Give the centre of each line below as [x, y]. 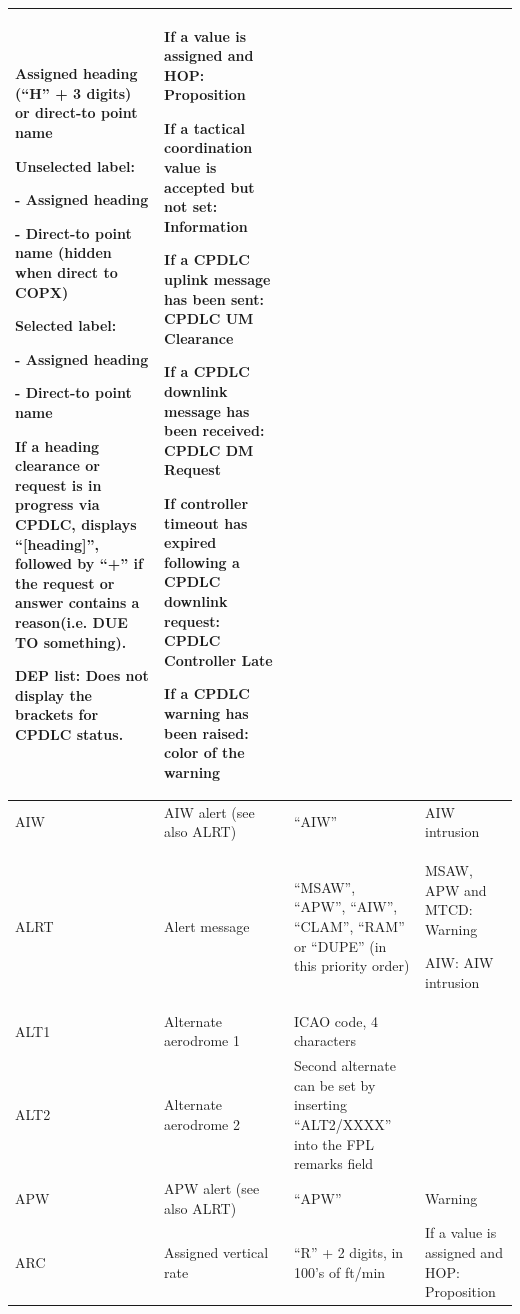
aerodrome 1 [202, 1040]
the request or [65, 582]
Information [206, 225]
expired [190, 542]
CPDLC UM [209, 318]
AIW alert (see [209, 811]
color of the [204, 752]
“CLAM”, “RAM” [349, 925]
